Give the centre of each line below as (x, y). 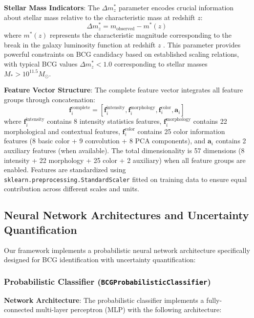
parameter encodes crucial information (176, 7)
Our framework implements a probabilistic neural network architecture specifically (127, 250)
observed (126, 29)
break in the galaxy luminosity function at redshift (80, 44)
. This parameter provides (202, 44)
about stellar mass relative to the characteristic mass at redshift (100, 17)
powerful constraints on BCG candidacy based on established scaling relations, (122, 54)
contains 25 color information (181, 131)
